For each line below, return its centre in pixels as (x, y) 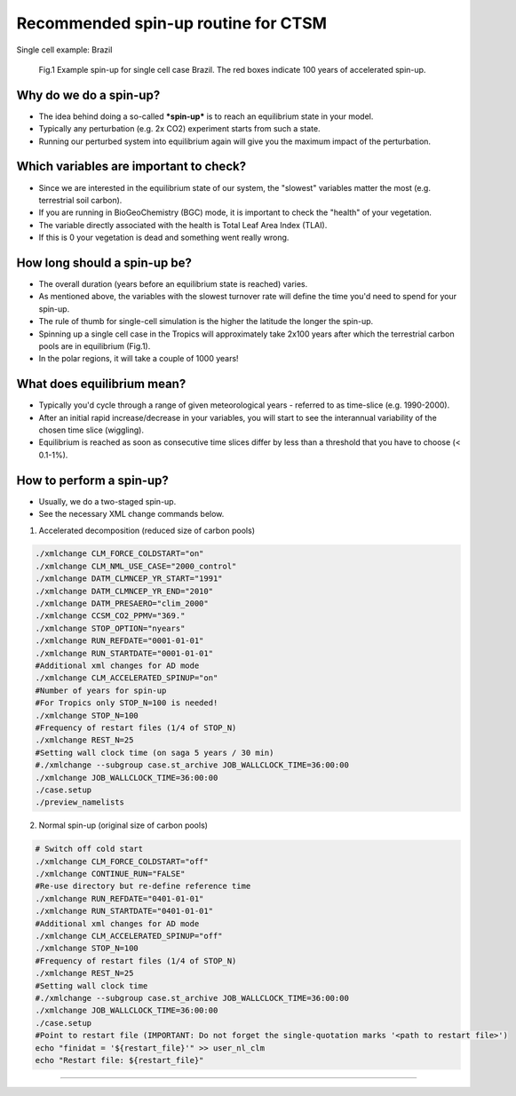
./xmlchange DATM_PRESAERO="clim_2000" (122, 604)
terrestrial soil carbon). (80, 200)
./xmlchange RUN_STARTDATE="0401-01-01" (124, 911)
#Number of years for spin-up (101, 690)
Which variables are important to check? (131, 167)
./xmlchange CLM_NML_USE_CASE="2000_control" (136, 566)
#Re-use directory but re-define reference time (143, 886)
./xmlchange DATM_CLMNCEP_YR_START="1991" (129, 579)
